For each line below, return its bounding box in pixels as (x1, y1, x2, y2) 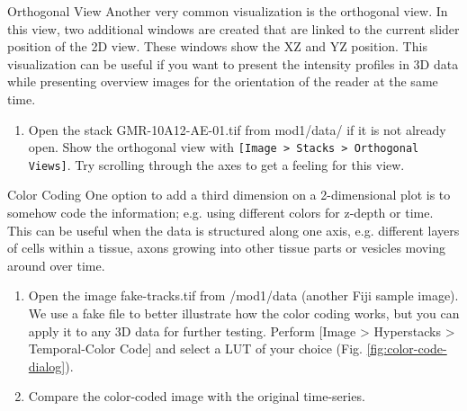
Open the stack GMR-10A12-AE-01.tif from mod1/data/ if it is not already (28, 120, 446, 138)
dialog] (28, 356, 66, 375)
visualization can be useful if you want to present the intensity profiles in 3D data (7, 54, 459, 73)
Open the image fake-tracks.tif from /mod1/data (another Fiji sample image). (28, 286, 459, 305)
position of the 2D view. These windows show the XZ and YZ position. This (7, 37, 427, 56)
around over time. (7, 255, 105, 274)
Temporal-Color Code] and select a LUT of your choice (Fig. (28, 339, 363, 358)
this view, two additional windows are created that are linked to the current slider (7, 19, 460, 38)
